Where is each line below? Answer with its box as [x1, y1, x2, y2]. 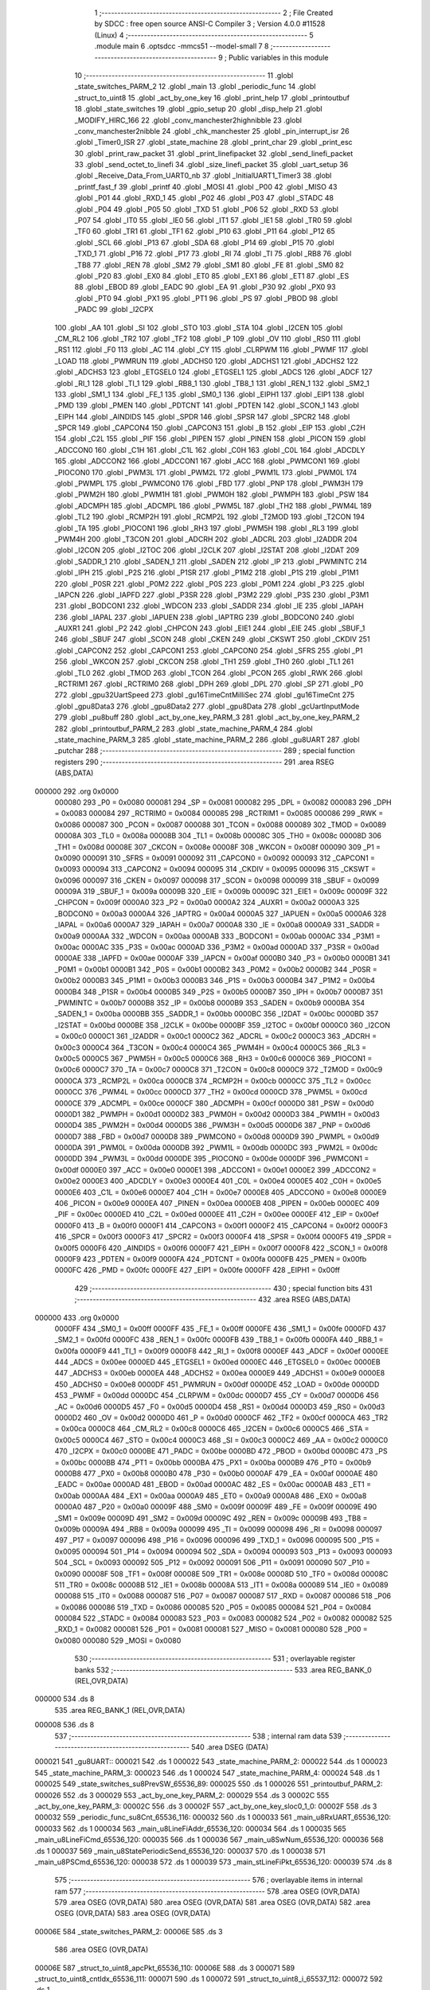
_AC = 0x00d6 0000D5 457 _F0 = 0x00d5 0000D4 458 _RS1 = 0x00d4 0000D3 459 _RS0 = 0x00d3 [54, 1402, 385, 1411]
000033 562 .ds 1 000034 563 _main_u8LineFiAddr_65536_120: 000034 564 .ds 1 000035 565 [34, 1824, 346, 1833]
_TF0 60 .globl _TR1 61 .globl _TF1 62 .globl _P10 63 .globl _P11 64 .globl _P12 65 [74, 227, 336, 236]
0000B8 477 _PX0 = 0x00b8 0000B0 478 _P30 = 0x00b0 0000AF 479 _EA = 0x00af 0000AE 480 [54, 1469, 378, 1478]
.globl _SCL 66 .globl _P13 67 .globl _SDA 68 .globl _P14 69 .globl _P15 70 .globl [74, 237, 334, 247]
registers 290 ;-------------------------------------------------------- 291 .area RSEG [54, 757, 334, 767]
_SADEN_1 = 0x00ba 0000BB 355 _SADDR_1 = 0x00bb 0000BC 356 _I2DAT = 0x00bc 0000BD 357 [54, 1009, 379, 1019]
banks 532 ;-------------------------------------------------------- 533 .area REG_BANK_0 [74, 1664, 372, 1675]
